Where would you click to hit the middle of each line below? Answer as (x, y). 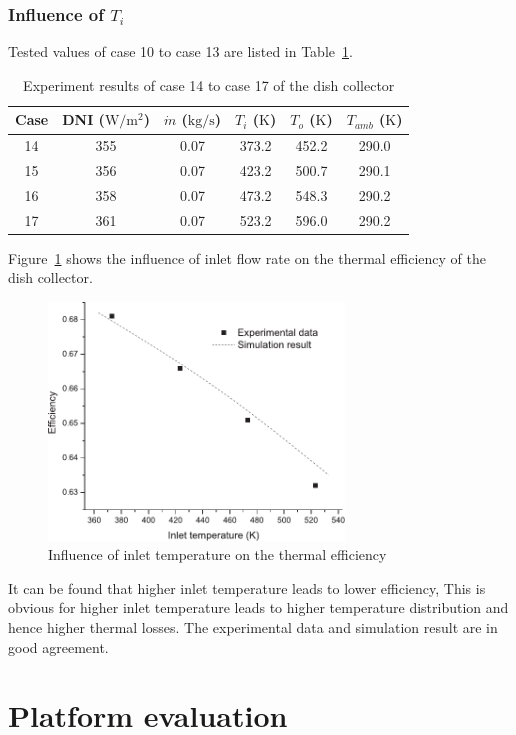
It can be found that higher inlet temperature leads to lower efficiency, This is (247, 587)
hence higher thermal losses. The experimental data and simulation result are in (253, 627)
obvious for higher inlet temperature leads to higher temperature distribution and (258, 607)
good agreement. (58, 646)
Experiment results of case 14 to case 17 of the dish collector (209, 84)
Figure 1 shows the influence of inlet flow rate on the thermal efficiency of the (247, 257)
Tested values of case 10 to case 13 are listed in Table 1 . (180, 51)
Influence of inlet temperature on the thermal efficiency (217, 554)
